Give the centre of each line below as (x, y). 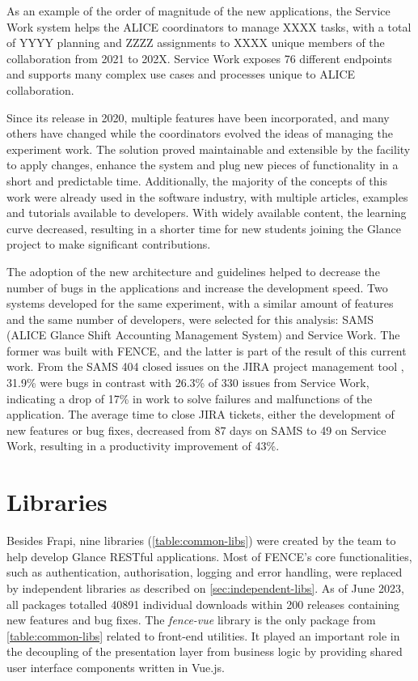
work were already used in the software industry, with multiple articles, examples (207, 196)
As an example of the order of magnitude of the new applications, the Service (198, 11)
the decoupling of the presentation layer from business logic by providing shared (205, 651)
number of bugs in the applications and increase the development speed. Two (197, 287)
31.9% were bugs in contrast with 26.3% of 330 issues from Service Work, (188, 383)
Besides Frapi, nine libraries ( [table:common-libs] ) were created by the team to (201, 541)
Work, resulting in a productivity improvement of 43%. (143, 446)
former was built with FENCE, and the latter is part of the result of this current (207, 350)
